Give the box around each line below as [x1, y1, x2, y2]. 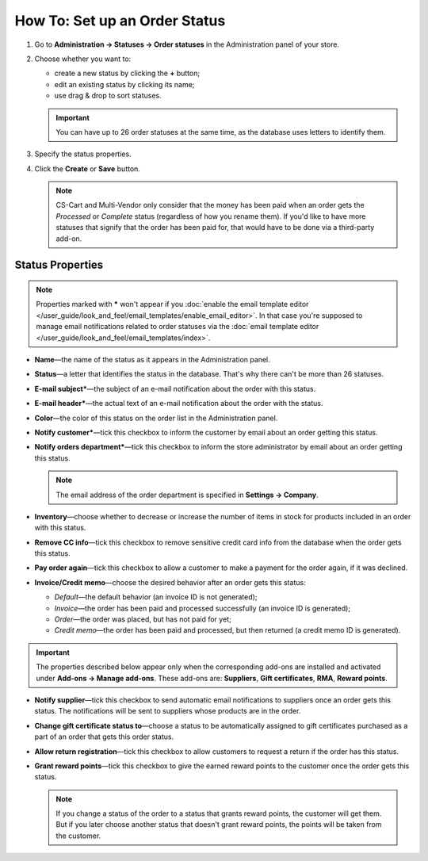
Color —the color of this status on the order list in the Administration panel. [34, 413, 278, 423]
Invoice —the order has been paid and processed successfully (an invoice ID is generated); [54, 603, 351, 613]
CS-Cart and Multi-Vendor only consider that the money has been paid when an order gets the [55, 201, 365, 210]
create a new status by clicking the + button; [54, 68, 201, 78]
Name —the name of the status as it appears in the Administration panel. [34, 354, 271, 364]
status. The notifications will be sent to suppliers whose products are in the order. [34, 706, 301, 716]
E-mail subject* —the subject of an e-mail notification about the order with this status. [34, 384, 316, 393]
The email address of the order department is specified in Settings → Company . [55, 490, 319, 499]
